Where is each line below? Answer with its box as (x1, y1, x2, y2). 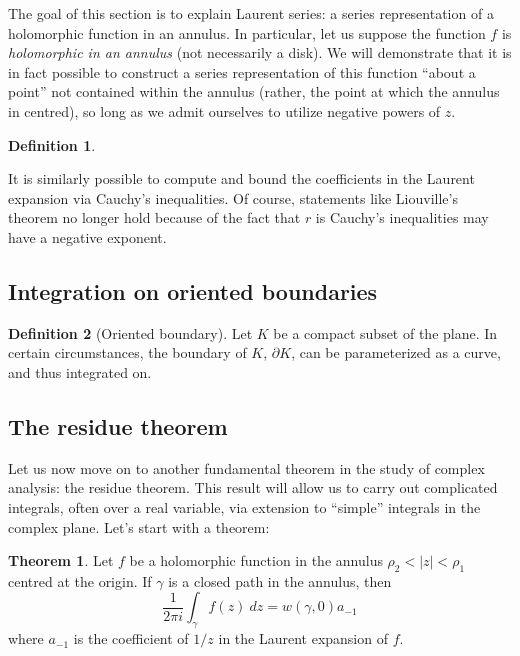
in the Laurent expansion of (218, 628, 388, 649)
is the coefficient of (73, 628, 189, 649)
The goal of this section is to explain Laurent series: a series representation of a (8, 3, 494, 23)
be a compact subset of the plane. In (273, 322, 498, 343)
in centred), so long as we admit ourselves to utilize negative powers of (8, 100, 441, 121)
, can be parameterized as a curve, (291, 342, 501, 363)
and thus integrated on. (8, 361, 152, 382)
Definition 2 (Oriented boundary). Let (8, 322, 253, 343)
